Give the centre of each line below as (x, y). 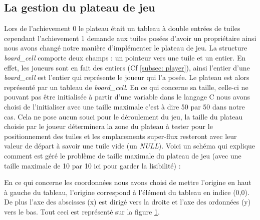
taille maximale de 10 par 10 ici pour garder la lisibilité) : (92, 165)
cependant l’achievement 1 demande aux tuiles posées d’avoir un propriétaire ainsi (130, 38)
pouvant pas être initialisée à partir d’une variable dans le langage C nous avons (127, 97)
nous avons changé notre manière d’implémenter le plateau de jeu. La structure (126, 48)
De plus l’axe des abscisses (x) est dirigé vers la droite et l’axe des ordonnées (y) (127, 202)
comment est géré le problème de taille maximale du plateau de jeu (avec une (123, 155)
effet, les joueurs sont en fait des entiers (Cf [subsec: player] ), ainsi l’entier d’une (127, 67)
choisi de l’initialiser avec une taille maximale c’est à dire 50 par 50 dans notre (124, 106)
